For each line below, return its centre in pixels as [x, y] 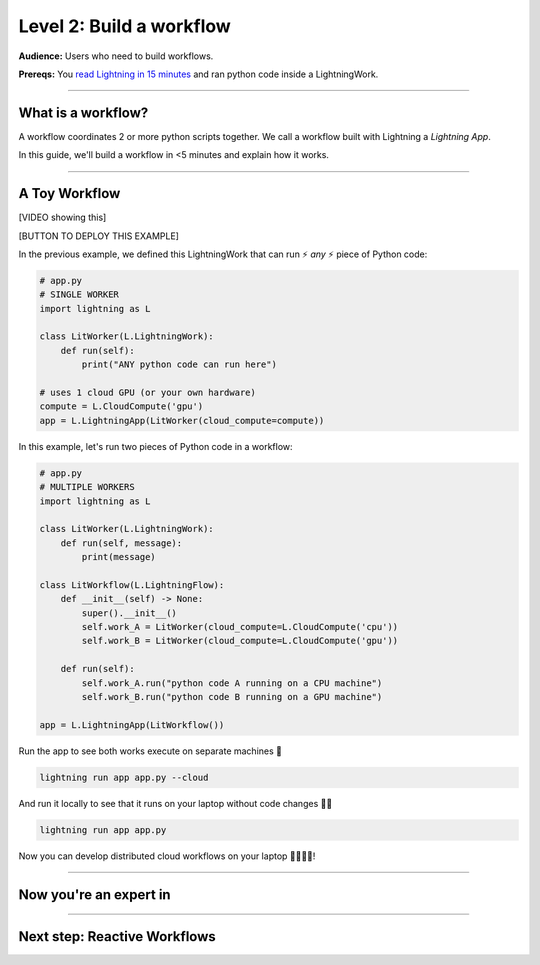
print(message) [119, 557]
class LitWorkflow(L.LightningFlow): [132, 584]
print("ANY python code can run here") [179, 364]
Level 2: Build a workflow [125, 26]
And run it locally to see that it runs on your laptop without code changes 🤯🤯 [175, 803]
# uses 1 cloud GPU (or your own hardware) [148, 393]
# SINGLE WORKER [79, 294]
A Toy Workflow [69, 193]
